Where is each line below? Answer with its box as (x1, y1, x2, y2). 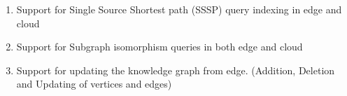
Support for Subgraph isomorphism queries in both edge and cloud (16, 39, 303, 54)
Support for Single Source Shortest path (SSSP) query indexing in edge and (16, 2, 342, 16)
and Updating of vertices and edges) (16, 76, 172, 91)
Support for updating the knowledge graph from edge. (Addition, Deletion (16, 62, 335, 77)
